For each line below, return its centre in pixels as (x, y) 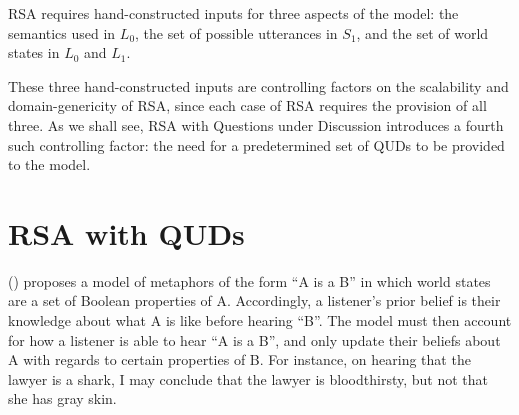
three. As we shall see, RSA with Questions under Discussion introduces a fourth (256, 124)
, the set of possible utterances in (236, 32)
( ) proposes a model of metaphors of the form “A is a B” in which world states (249, 280)
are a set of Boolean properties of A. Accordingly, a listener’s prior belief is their (254, 300)
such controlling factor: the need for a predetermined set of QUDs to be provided (256, 144)
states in (34, 52)
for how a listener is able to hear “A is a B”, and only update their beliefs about (254, 339)
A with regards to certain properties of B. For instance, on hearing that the (239, 359)
